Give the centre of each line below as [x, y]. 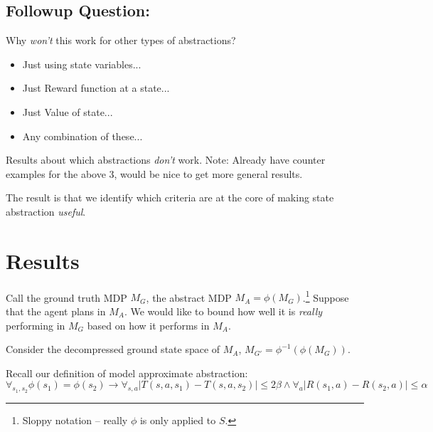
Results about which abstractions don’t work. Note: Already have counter [166, 160]
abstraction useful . [46, 211]
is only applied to [178, 420]
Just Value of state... [68, 111]
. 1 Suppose [326, 296]
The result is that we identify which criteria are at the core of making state [170, 197]
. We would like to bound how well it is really [223, 311]
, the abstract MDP [189, 297]
